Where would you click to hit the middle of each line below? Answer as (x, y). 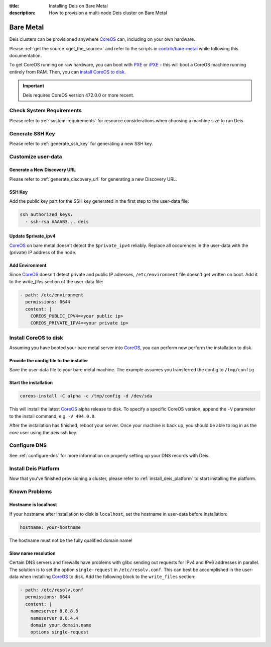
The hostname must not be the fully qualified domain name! (71, 540)
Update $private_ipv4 (33, 236)
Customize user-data (36, 156)
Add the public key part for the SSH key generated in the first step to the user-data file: (99, 201)
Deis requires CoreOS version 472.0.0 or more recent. (79, 95)
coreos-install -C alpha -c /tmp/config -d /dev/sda (86, 396)
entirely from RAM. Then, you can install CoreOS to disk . (67, 72)
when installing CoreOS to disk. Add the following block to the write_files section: (107, 577)
